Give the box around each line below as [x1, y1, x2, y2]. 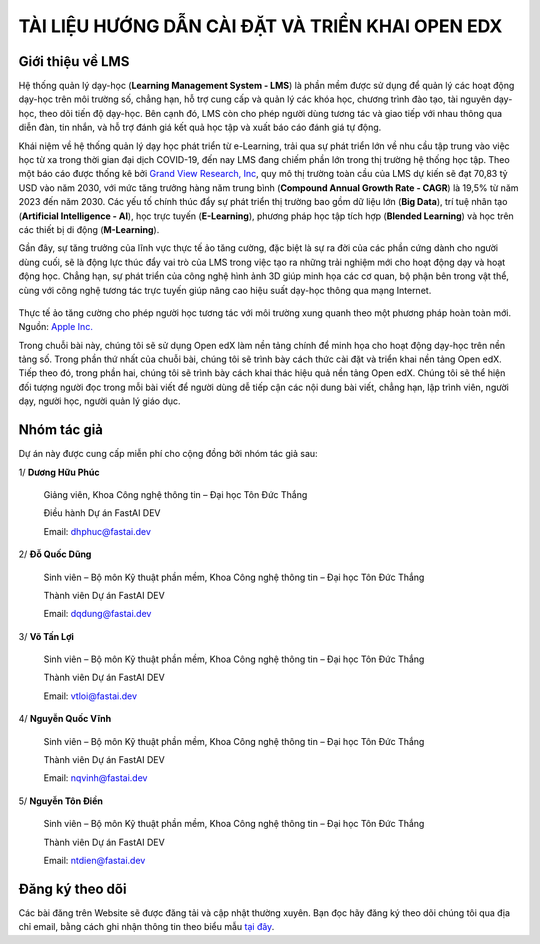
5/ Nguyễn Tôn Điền [18, 795, 104, 807]
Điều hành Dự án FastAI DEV [43, 507, 161, 519]
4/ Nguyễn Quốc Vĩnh [18, 713, 112, 725]
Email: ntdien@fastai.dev [43, 854, 146, 866]
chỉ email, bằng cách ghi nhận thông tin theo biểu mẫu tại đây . [18, 921, 275, 933]
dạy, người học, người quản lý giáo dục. [18, 395, 181, 407]
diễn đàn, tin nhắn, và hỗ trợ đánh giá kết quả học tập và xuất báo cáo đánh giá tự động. [18, 121, 382, 134]
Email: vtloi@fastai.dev [43, 690, 138, 702]
